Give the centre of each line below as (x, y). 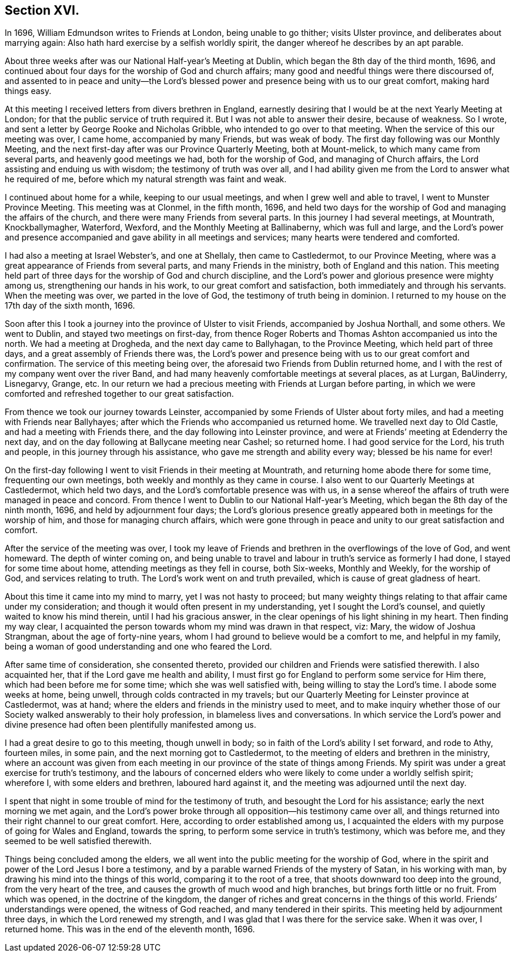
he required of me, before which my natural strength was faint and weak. (146, 179)
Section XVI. (42, 10)
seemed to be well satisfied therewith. (78, 841)
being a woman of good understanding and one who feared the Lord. (138, 647)
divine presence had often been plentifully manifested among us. (131, 725)
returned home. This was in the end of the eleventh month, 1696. (130, 929)
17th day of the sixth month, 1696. (70, 306)
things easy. (28, 91)
